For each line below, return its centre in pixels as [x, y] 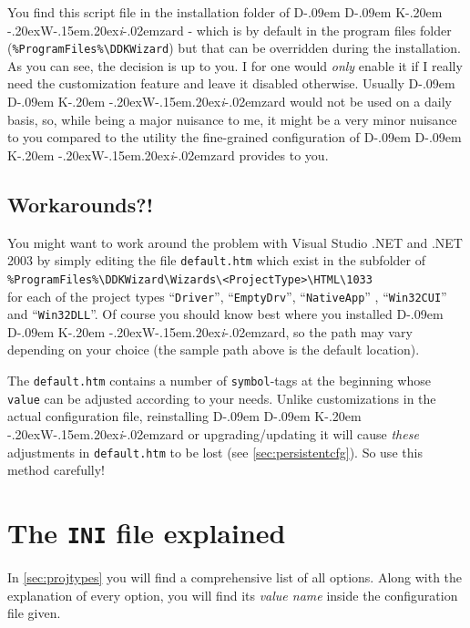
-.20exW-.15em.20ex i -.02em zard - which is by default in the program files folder [230, 30]
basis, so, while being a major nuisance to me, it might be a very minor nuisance [232, 119]
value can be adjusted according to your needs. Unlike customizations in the [222, 398]
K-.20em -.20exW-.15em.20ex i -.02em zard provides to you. [168, 154]
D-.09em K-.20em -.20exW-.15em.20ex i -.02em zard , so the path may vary [210, 331]
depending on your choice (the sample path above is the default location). [214, 350]
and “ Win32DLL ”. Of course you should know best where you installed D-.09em [225, 314]
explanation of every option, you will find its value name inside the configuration [233, 595]
